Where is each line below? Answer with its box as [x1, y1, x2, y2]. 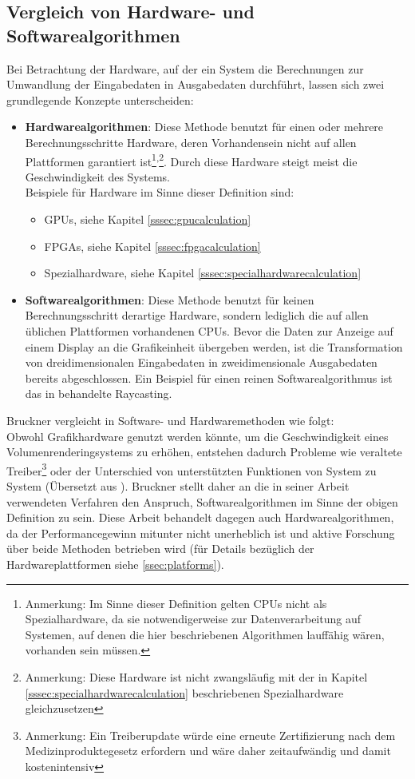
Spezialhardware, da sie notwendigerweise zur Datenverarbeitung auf [25, 610, 362, 627]
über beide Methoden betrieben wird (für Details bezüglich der [6, 540, 314, 557]
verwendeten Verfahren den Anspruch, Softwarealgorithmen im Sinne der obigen [6, 493, 398, 510]
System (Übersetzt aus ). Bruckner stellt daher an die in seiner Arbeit [6, 477, 350, 494]
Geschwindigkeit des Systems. [25, 168, 171, 185]
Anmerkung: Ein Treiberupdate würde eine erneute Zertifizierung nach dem [25, 726, 396, 743]
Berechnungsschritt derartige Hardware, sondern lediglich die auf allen [25, 307, 369, 324]
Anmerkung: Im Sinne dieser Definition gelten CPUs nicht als [25, 594, 327, 611]
